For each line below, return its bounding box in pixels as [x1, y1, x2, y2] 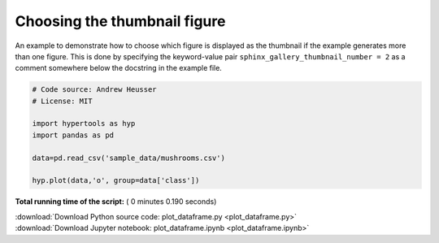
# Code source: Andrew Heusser [32, 85, 158, 94]
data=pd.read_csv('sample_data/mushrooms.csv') [32, 153, 225, 163]
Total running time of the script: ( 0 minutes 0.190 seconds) [15, 197, 217, 206]
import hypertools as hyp [32, 119, 136, 128]
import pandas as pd [32, 130, 114, 140]
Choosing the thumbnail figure [15, 12, 226, 30]
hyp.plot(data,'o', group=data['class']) [32, 176, 200, 185]
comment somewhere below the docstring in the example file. [15, 63, 223, 73]
